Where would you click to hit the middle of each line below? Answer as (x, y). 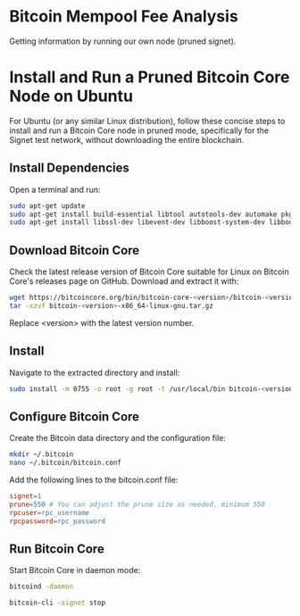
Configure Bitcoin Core (75, 416)
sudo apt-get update (48, 206)
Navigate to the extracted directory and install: (95, 372)
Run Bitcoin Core (57, 549)
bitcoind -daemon (42, 587)
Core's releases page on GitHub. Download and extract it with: (124, 281)
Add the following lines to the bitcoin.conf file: (94, 480)
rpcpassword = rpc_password (57, 521)
